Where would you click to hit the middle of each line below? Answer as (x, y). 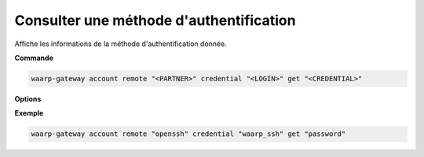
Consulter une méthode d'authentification (155, 20)
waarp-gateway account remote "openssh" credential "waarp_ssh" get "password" (188, 134)
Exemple (29, 113)
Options (28, 98)
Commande (34, 58)
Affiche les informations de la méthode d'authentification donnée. (121, 44)
